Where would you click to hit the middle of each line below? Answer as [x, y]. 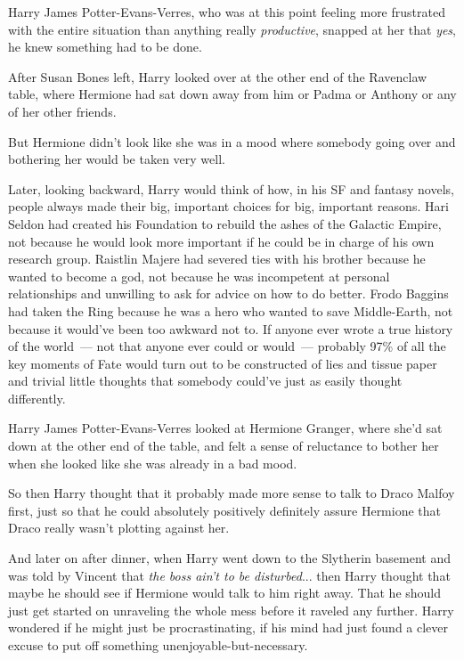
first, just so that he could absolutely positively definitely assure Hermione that [225, 510]
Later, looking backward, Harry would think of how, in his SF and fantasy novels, [231, 188]
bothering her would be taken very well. [117, 159]
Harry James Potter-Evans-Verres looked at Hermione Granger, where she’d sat [225, 428]
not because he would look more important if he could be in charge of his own [221, 241]
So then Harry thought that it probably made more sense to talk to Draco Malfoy [232, 493]
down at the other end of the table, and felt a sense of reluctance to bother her [224, 446]
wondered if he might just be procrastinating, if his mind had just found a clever [228, 627]
